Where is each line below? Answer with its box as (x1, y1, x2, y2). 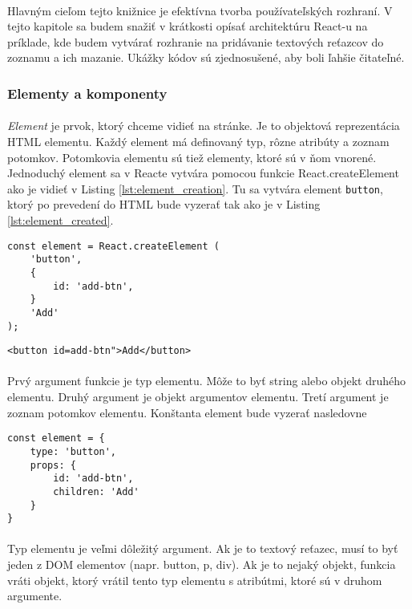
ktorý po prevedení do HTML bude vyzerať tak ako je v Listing (7, 196, 321, 213)
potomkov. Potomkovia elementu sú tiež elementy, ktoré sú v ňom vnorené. (7, 148, 377, 165)
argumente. (7, 587, 63, 604)
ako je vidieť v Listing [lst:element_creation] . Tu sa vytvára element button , (7, 180, 383, 197)
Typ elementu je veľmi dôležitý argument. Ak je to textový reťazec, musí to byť (7, 540, 398, 557)
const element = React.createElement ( (7, 240, 220, 252)
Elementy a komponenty (7, 83, 168, 103)
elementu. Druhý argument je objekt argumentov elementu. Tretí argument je (7, 388, 389, 405)
